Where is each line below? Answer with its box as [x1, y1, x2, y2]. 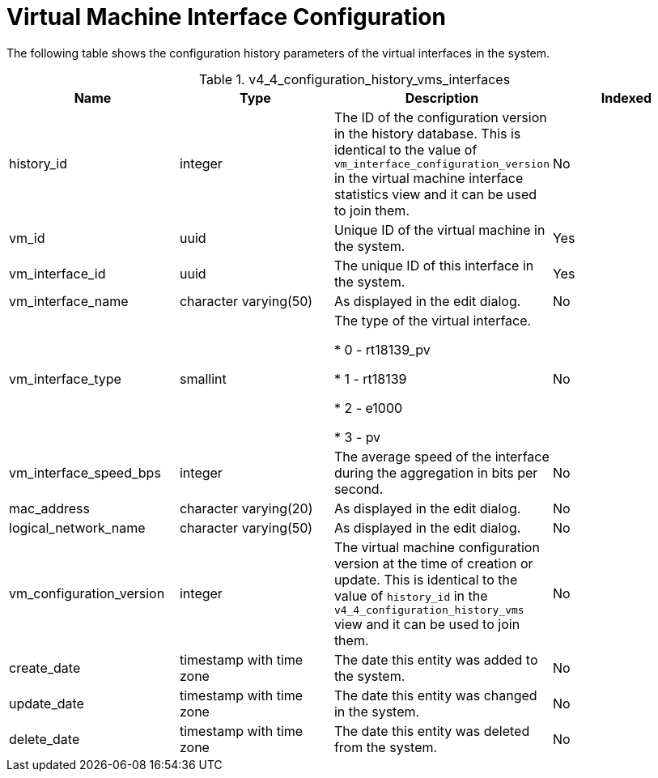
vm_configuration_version [9, 585, 165, 602]
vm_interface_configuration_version [333, 157, 550, 170]
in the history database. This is [333, 125, 521, 142]
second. [333, 480, 384, 497]
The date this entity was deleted [333, 722, 530, 739]
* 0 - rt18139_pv [333, 341, 431, 358]
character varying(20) [179, 500, 313, 517]
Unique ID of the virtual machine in [333, 221, 546, 238]
